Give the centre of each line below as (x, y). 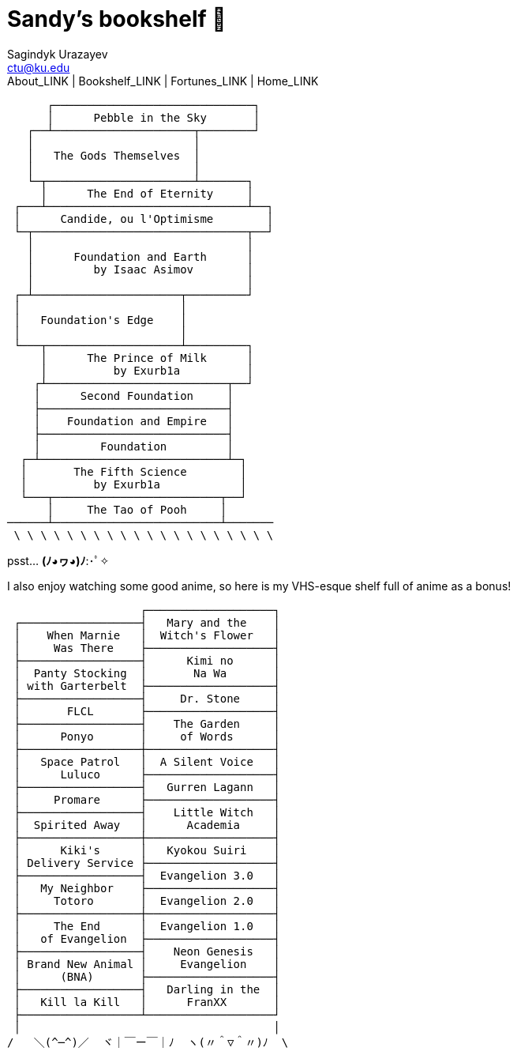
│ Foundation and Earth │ (140, 256)
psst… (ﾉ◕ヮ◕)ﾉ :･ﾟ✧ (58, 560)
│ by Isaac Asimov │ (140, 269)
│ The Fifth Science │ (133, 471)
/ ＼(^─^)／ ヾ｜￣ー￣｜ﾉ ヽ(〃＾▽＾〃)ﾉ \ (148, 1042)
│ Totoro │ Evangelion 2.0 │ (147, 901)
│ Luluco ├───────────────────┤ (147, 774)
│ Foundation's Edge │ (100, 320)
